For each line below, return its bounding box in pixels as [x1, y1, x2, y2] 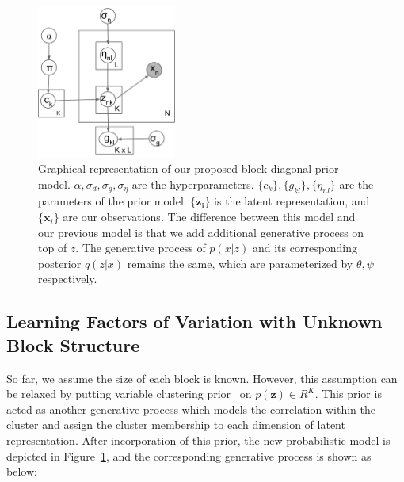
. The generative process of [75, 239, 206, 256]
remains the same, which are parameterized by [127, 254, 353, 271]
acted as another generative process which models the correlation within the [6, 400, 375, 417]
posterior [38, 254, 82, 271]
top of [38, 239, 67, 256]
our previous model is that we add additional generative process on [38, 224, 364, 240]
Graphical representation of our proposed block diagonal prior [38, 160, 339, 177]
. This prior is [314, 385, 382, 402]
